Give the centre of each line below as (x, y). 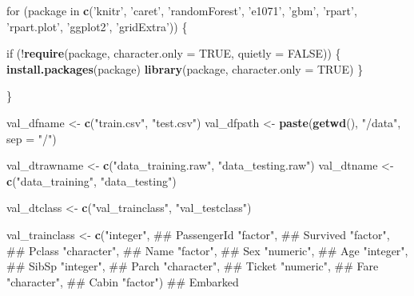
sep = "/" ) (32, 138)
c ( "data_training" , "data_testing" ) (92, 180)
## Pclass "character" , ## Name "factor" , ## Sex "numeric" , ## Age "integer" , (207, 250)
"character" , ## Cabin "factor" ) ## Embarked (123, 281)
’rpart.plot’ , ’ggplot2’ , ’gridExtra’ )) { (97, 26)
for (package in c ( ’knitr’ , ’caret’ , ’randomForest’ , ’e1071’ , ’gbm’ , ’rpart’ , (182, 10)
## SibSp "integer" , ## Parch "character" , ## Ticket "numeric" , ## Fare (193, 266)
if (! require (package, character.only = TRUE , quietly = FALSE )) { (174, 53)
